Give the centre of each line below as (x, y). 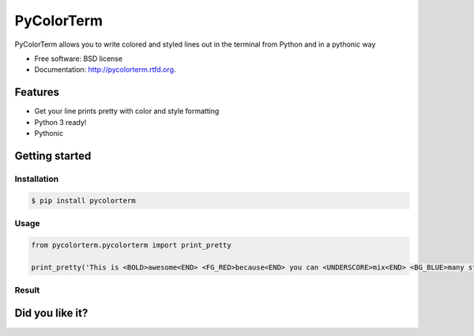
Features (37, 92)
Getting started (53, 155)
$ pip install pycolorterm (83, 200)
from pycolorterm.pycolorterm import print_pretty (132, 245)
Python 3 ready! (60, 122)
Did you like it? (51, 313)
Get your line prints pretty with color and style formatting (127, 111)
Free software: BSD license (78, 59)
